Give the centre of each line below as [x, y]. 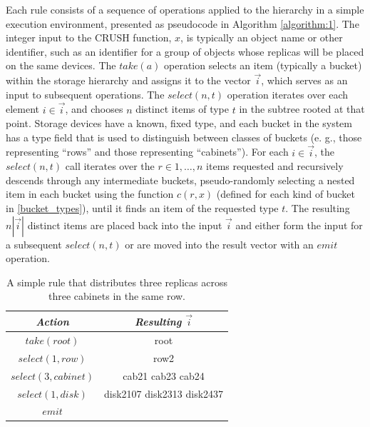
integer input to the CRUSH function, [89, 37]
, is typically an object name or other [262, 37]
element [23, 109]
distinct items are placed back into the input [125, 225]
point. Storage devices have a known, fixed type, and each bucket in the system [179, 123]
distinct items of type [183, 109]
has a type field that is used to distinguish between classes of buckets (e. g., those [184, 137]
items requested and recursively [275, 166]
